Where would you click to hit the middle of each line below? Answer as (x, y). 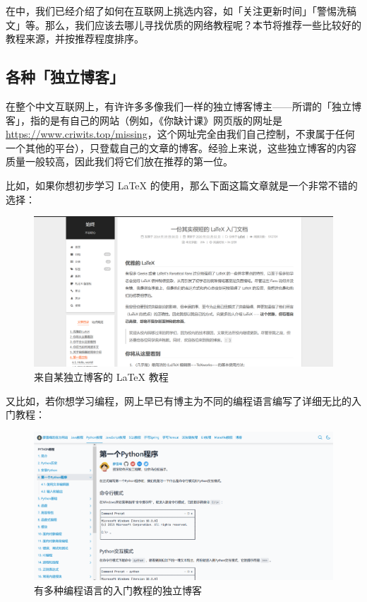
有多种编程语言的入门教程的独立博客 (118, 590)
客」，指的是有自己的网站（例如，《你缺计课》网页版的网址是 (144, 120)
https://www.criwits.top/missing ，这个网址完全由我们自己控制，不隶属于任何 (180, 134)
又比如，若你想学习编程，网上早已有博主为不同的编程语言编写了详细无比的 (179, 400)
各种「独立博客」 (65, 77)
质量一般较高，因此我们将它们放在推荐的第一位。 (119, 161)
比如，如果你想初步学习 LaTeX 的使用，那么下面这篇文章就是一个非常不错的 (182, 185)
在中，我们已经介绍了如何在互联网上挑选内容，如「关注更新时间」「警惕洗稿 (181, 11)
